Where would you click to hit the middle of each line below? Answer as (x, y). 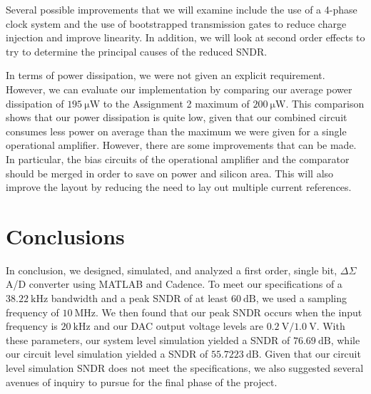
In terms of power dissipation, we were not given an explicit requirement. (166, 75)
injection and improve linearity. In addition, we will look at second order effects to (185, 37)
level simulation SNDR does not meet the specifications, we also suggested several (185, 368)
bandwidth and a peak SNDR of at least (139, 298)
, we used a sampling (301, 298)
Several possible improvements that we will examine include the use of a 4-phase (182, 9)
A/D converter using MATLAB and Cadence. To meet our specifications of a (174, 284)
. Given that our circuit (310, 354)
